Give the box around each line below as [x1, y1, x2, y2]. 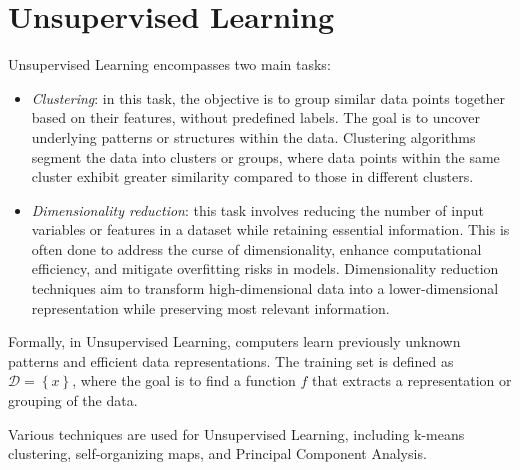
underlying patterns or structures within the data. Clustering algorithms [31, 126, 476, 147]
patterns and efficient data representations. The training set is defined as [8, 350, 454, 371]
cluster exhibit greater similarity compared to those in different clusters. [31, 166, 474, 187]
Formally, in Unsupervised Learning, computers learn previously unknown [8, 331, 461, 352]
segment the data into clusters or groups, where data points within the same [31, 146, 500, 167]
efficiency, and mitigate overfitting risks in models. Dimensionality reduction [31, 258, 499, 279]
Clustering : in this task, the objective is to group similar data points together [31, 87, 506, 108]
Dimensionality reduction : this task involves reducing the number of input [31, 199, 484, 220]
